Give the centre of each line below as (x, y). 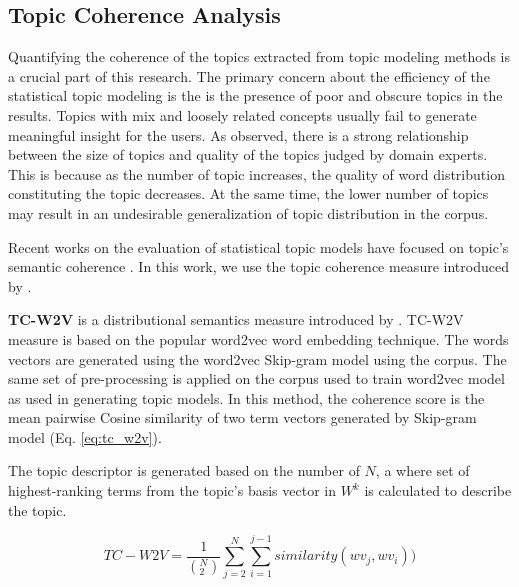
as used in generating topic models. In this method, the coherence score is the (246, 397)
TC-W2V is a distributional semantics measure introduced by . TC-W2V (236, 319)
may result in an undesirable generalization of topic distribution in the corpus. (248, 212)
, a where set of (422, 470)
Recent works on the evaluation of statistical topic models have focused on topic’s (258, 246)
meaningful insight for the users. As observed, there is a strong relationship (238, 134)
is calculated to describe (438, 490)
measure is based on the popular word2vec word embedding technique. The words (258, 338)
